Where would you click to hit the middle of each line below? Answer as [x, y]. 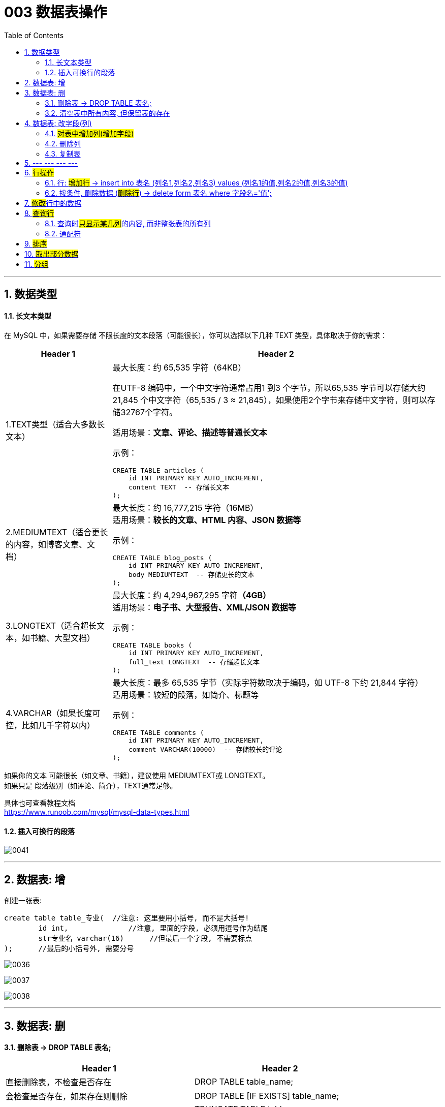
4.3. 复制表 [63, 153]
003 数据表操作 [56, 12]
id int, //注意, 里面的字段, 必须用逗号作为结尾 [153, 928]
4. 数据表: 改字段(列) [58, 123]
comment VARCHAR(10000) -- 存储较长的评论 [205, 750]
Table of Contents [34, 35]
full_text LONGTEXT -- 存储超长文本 [194, 662]
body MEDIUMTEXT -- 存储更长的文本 [191, 575]
